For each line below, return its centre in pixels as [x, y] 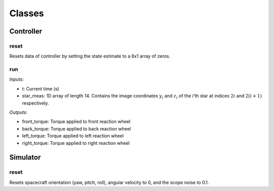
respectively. [36, 103]
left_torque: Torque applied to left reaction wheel [73, 136]
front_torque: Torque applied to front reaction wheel [76, 121]
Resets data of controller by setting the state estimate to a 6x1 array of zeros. [90, 56]
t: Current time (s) [41, 88]
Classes [27, 13]
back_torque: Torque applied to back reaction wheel [77, 129]
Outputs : [19, 112]
